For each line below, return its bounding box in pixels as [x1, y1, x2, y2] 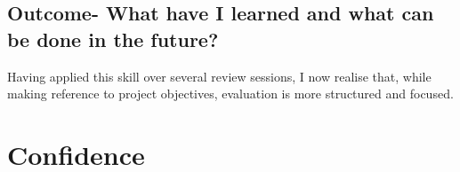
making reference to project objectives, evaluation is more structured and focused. [7, 84, 454, 103]
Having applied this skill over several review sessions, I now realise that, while [7, 66, 432, 85]
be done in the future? [7, 25, 219, 52]
